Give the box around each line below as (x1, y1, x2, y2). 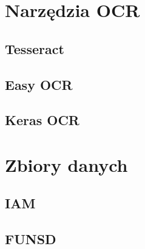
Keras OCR (5, 111, 79, 129)
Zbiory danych (5, 152, 128, 177)
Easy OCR (5, 75, 73, 94)
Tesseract (5, 39, 64, 58)
